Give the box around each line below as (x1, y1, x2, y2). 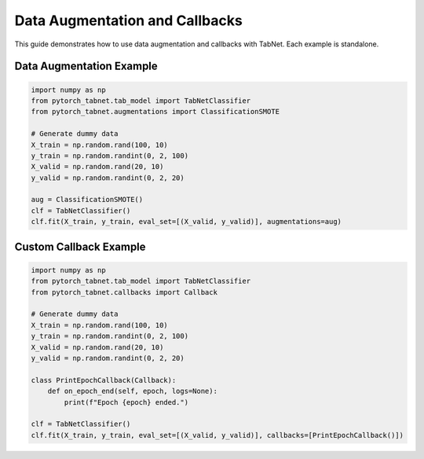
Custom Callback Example (14, 240, 146, 253)
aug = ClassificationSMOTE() (31, 195, 144, 204)
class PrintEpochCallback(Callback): (31, 376, 177, 384)
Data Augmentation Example (14, 60, 159, 73)
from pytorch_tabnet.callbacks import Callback (31, 288, 217, 296)
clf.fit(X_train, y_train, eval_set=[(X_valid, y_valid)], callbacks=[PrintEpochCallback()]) (31, 431, 404, 439)
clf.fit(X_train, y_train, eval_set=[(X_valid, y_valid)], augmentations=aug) (31, 217, 342, 226)
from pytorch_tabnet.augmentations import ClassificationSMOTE (31, 107, 280, 116)
